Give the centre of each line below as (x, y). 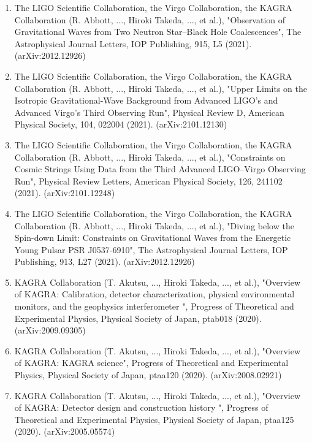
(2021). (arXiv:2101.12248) (65, 193)
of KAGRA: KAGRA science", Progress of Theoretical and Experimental (151, 363)
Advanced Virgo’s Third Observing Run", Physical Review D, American (149, 112)
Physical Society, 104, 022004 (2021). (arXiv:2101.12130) (121, 124)
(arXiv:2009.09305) (50, 330)
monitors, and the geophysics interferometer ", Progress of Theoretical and (154, 306)
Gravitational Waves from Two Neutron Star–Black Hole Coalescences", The (158, 32)
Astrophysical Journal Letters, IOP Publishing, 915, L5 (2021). (133, 43)
